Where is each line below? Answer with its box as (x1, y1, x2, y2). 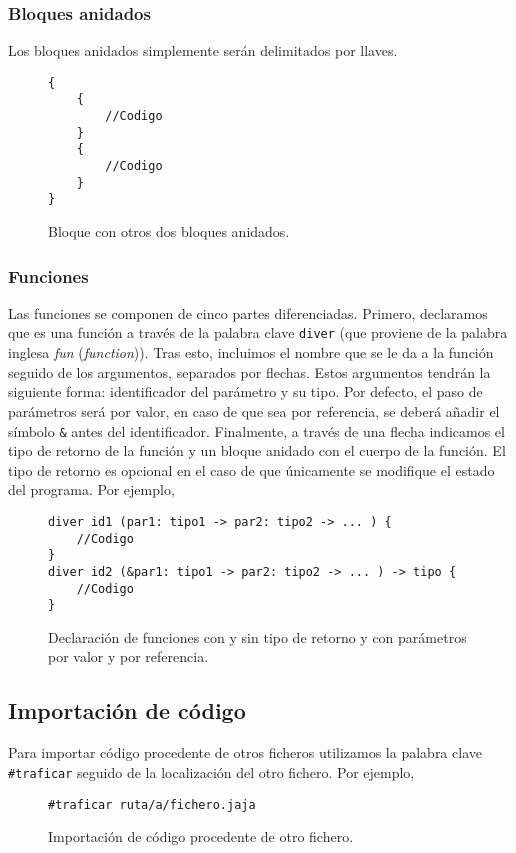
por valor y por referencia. (48, 646, 209, 667)
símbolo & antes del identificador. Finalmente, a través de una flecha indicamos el (8, 420, 505, 441)
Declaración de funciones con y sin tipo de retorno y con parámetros (48, 626, 467, 647)
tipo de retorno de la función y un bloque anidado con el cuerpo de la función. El (8, 440, 506, 461)
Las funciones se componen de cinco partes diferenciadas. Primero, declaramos (8, 302, 488, 323)
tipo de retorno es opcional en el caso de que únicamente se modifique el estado (8, 459, 495, 480)
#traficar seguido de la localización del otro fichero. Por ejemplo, (8, 761, 415, 782)
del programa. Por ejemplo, (8, 479, 175, 500)
